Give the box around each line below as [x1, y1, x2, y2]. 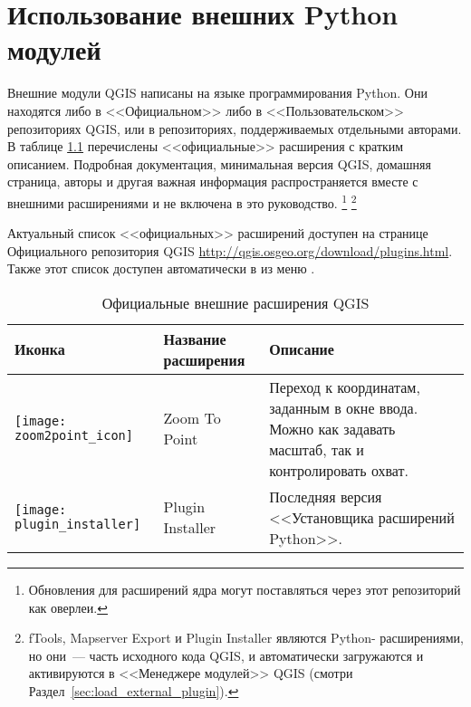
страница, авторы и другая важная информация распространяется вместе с [7, 172, 418, 191]
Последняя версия [269, 485, 382, 507]
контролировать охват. [269, 459, 409, 481]
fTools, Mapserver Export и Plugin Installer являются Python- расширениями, [28, 628, 464, 647]
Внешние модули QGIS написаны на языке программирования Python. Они [7, 83, 428, 102]
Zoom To [163, 407, 221, 429]
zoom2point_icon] [14, 428, 133, 444]
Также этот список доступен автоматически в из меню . [7, 259, 315, 278]
